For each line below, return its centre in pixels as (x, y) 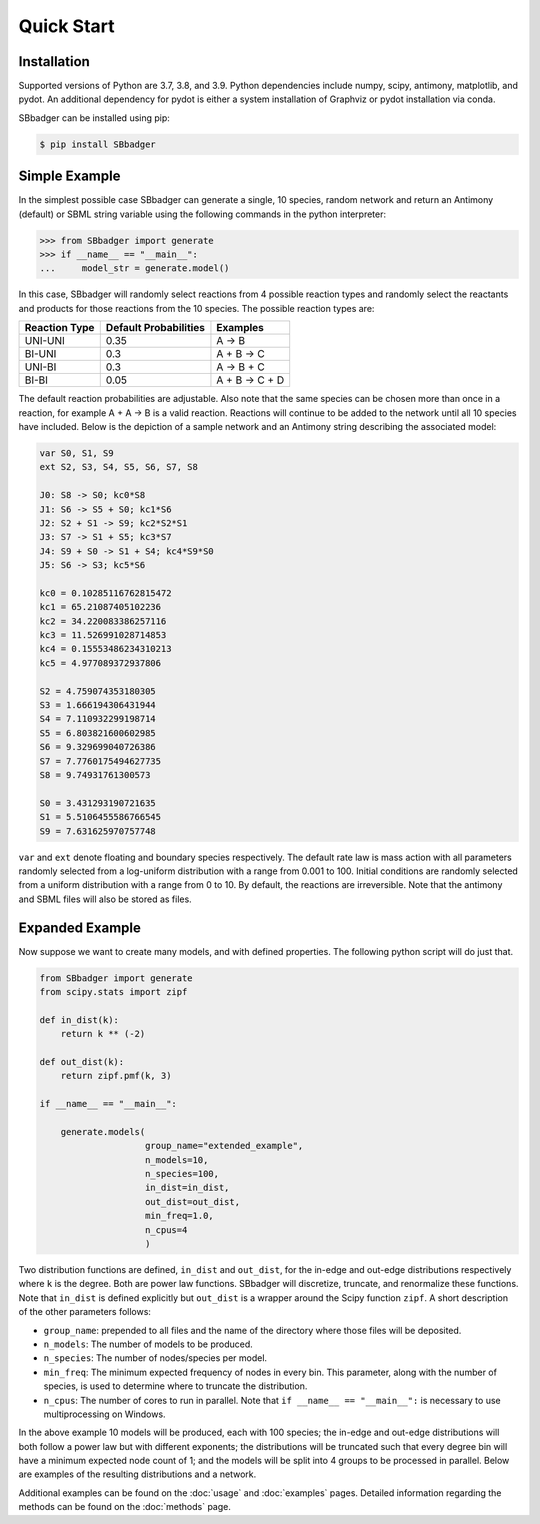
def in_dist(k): (79, 1019)
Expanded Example (80, 927)
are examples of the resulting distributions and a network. (137, 1474)
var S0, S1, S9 (76, 453)
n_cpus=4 (166, 1229)
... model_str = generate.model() (134, 268)
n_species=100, (182, 1174)
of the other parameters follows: (85, 1312)
